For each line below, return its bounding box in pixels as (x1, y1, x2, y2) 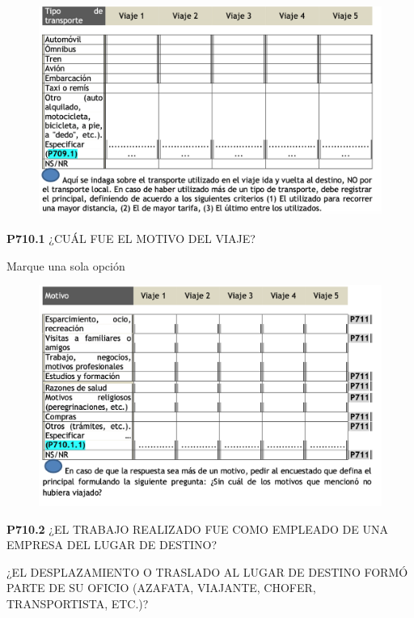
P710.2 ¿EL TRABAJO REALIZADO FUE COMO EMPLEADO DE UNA (6, 520, 388, 537)
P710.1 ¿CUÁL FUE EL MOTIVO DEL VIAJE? (6, 229, 256, 246)
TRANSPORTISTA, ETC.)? (6, 595, 149, 612)
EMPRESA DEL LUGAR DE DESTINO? (6, 536, 218, 553)
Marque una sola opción (6, 257, 125, 274)
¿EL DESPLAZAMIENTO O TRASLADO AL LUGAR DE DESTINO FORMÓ (6, 563, 408, 580)
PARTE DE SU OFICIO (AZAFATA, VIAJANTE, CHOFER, (6, 579, 316, 596)
